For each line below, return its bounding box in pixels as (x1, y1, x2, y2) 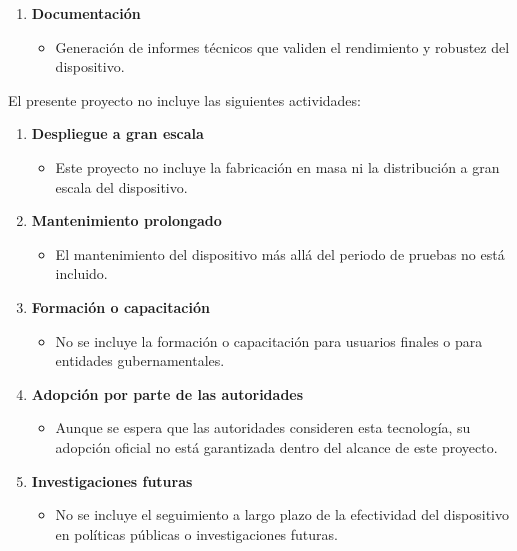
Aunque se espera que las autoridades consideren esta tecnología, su (55, 417, 471, 438)
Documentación (31, 3, 141, 23)
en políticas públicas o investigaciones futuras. (55, 523, 338, 544)
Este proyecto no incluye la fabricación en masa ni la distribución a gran (55, 156, 500, 177)
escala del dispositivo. (55, 176, 188, 197)
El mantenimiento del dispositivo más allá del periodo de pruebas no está (55, 243, 505, 264)
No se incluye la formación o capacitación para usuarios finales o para (55, 330, 483, 351)
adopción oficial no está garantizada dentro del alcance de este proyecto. (55, 436, 498, 457)
